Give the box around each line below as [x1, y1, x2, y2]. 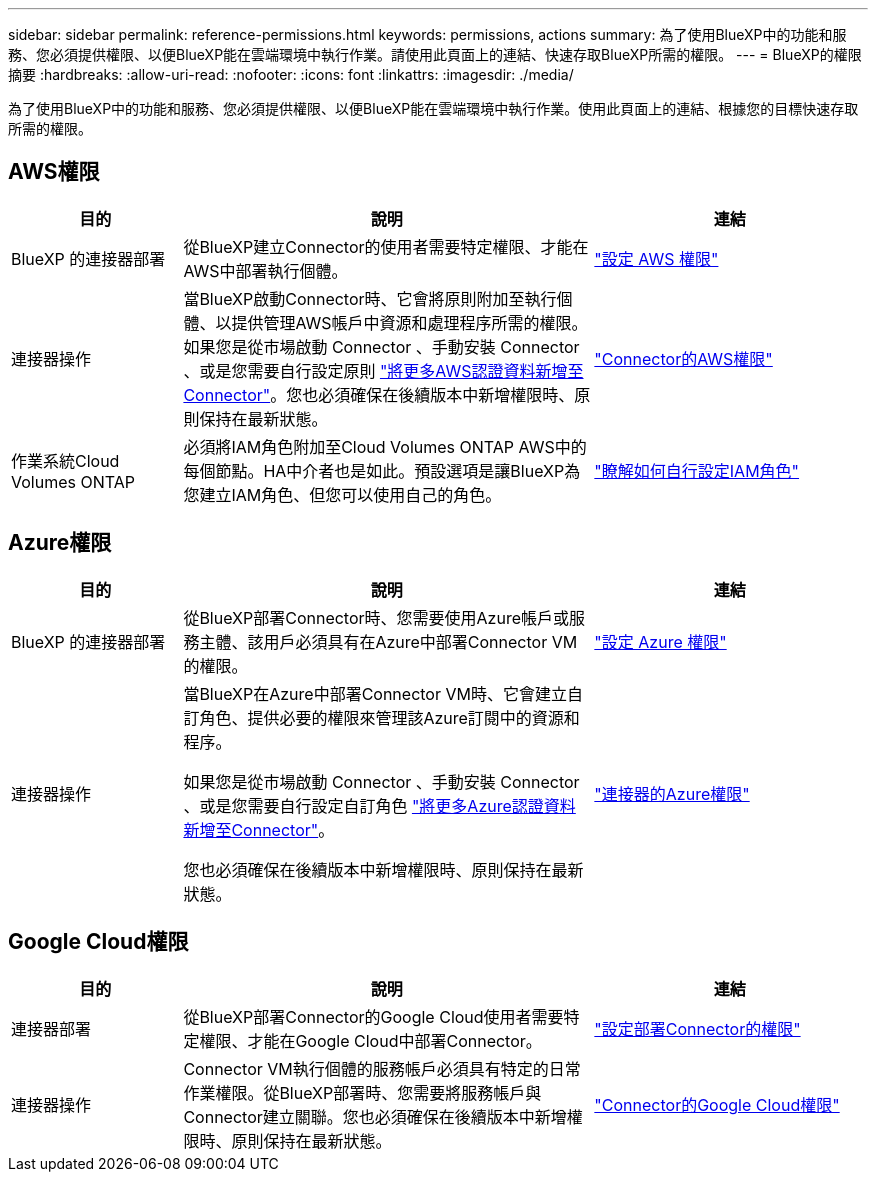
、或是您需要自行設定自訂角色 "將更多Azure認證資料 [183, 795, 576, 816]
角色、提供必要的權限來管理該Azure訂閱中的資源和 [199, 707, 580, 728]
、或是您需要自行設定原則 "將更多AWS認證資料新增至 [183, 360, 584, 381]
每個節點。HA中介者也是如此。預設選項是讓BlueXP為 [183, 460, 581, 481]
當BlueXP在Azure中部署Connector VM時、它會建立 [183, 683, 567, 704]
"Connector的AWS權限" [594, 348, 773, 369]
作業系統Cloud [11, 450, 120, 471]
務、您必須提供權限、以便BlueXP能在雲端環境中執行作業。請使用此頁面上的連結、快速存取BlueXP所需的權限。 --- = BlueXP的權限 [8, 46, 862, 63]
